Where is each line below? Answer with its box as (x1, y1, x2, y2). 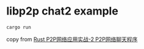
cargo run (6, 24, 32, 30)
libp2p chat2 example (6, 4, 119, 18)
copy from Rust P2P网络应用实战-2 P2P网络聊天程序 (6, 35, 138, 43)
